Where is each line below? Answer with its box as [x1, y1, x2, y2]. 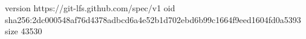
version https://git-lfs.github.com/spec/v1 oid [5, 2, 175, 14]
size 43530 [5, 25, 42, 37]
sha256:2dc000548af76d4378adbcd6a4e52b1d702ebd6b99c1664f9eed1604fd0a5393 [5, 13, 301, 25]
